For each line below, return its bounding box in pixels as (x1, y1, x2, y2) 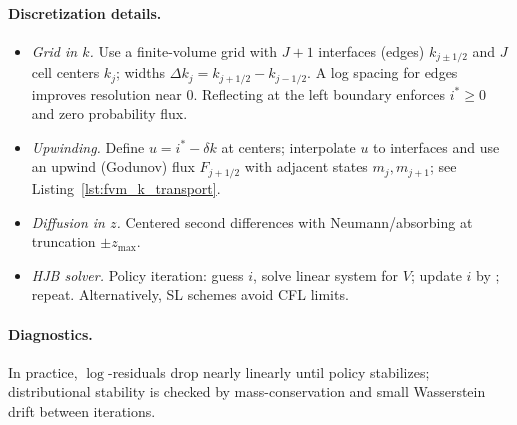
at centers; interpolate (221, 136, 356, 157)
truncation (31, 231, 96, 252)
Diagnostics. (8, 323, 93, 344)
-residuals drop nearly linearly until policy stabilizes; (107, 361, 430, 382)
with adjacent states (244, 156, 368, 177)
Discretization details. (8, 2, 162, 23)
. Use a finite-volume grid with (89, 40, 278, 61)
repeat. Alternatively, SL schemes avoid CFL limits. (31, 284, 349, 305)
